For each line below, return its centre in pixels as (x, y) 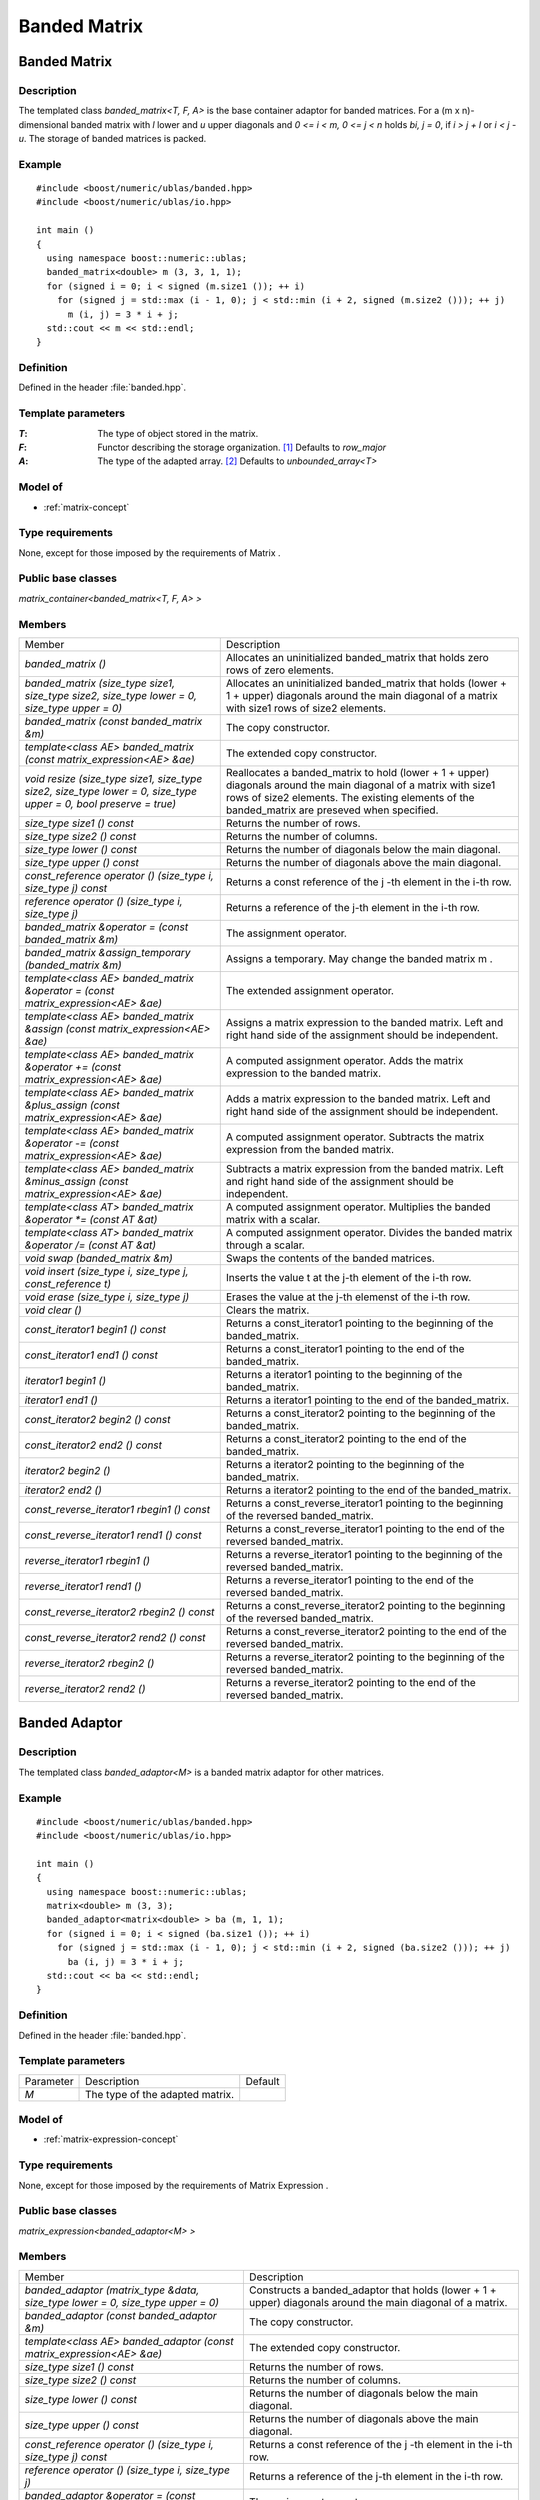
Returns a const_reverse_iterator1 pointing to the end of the (365, 1528)
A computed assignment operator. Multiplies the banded (358, 1207)
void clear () (53, 1310)
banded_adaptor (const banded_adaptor (120, 2315)
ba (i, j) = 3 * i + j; (126, 1961)
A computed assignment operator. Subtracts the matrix (355, 1137)
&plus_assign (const (72, 1105)
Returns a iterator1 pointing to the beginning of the (344, 1374)
